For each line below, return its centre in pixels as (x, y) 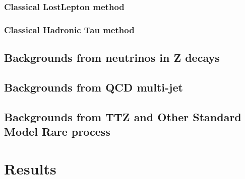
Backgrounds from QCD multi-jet (94, 87)
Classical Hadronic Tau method (69, 29)
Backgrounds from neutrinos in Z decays (112, 58)
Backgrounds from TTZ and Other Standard (123, 116)
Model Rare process (57, 131)
